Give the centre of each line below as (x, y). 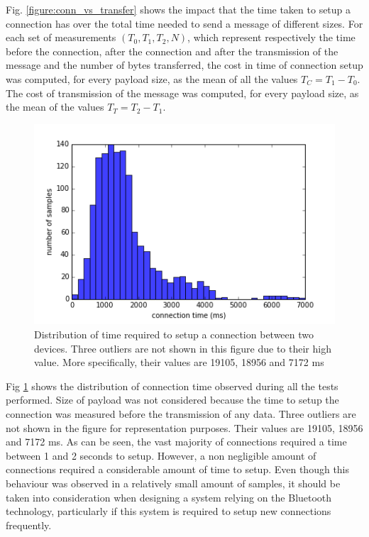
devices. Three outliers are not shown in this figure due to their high (183, 348)
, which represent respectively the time (271, 37)
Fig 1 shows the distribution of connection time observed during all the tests (172, 386)
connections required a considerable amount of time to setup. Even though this (178, 469)
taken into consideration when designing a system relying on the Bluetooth (169, 497)
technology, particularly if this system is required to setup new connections (169, 511)
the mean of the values (55, 107)
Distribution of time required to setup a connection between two (174, 334)
